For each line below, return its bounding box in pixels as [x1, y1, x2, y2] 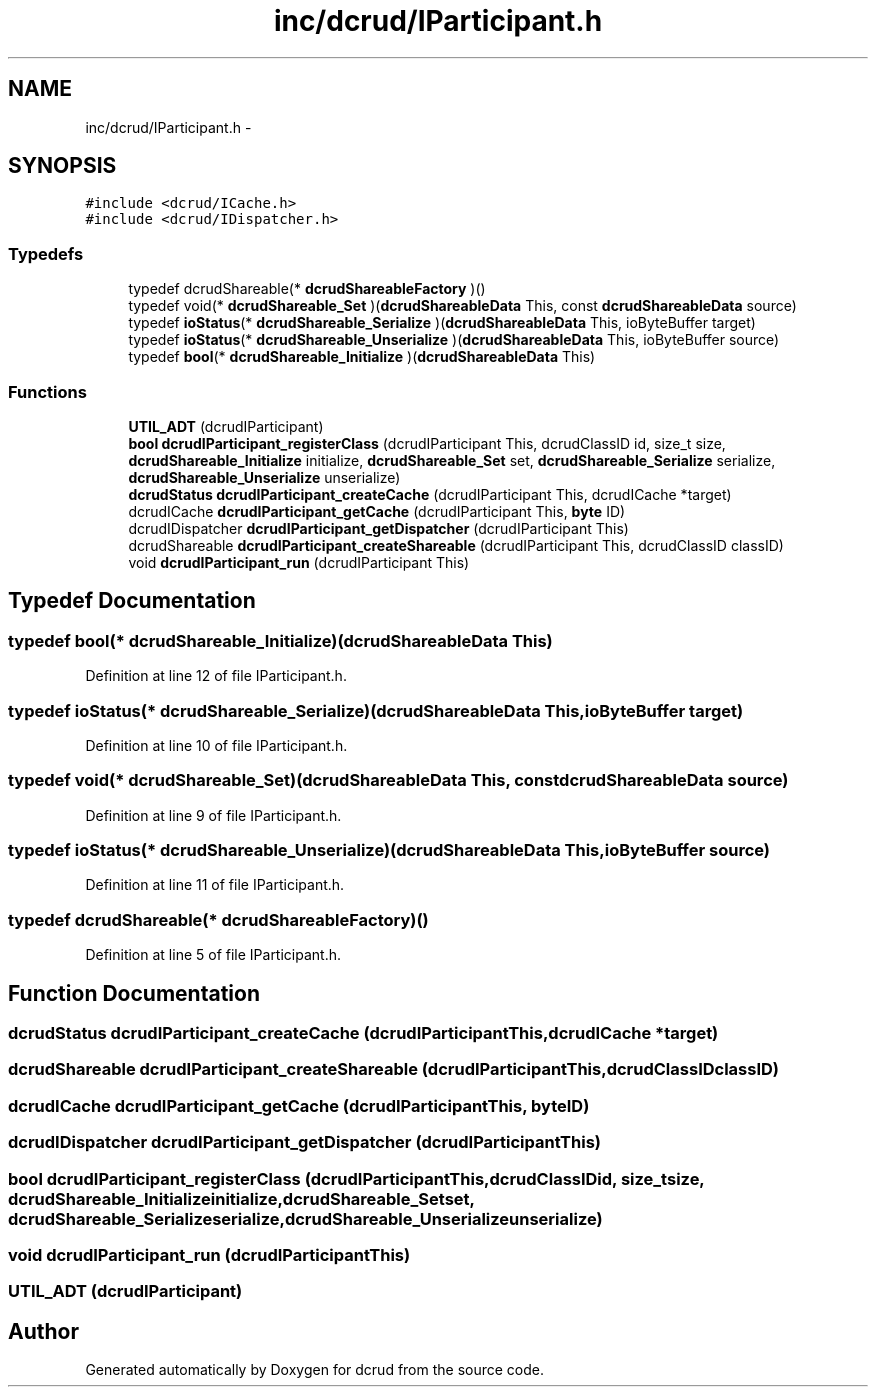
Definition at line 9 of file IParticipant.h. [85, 806, 342, 824]
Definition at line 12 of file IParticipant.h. [85, 667, 347, 685]
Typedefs [8, 243, 84, 264]
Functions [8, 381, 87, 402]
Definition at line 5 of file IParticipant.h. [85, 946, 341, 964]
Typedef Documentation [8, 588, 256, 614]
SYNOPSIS [8, 153, 117, 179]
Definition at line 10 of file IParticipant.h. [85, 736, 348, 754]
